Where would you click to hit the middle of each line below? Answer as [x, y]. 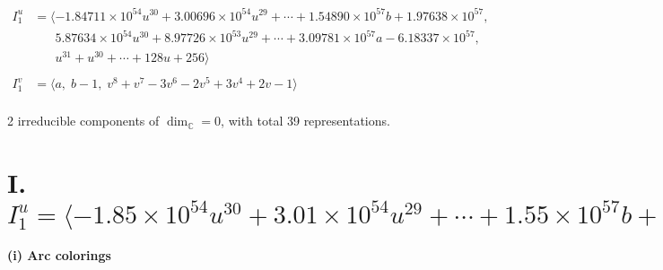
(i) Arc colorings [59, 255]
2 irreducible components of [83, 121]
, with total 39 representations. [305, 121]
